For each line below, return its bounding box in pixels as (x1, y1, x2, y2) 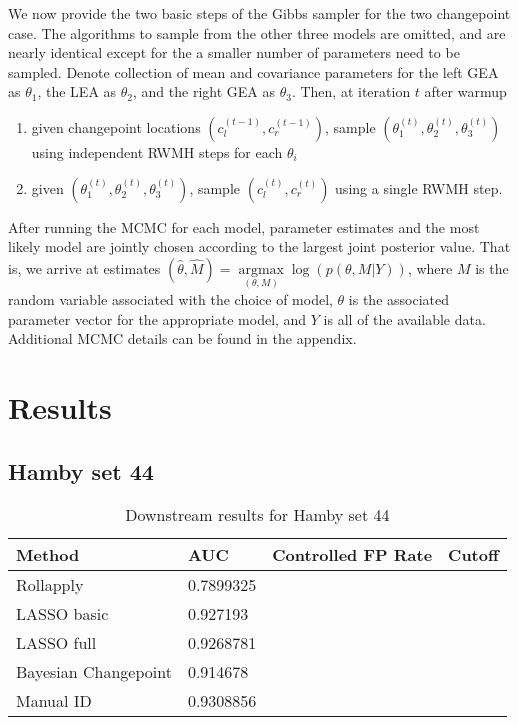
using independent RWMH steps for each (31, 141, 283, 162)
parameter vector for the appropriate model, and (8, 308, 307, 329)
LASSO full (16, 631, 97, 655)
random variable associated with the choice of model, (8, 288, 333, 309)
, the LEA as (37, 81, 117, 102)
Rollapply (16, 573, 84, 597)
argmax (238, 262, 284, 277)
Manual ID (16, 689, 92, 713)
